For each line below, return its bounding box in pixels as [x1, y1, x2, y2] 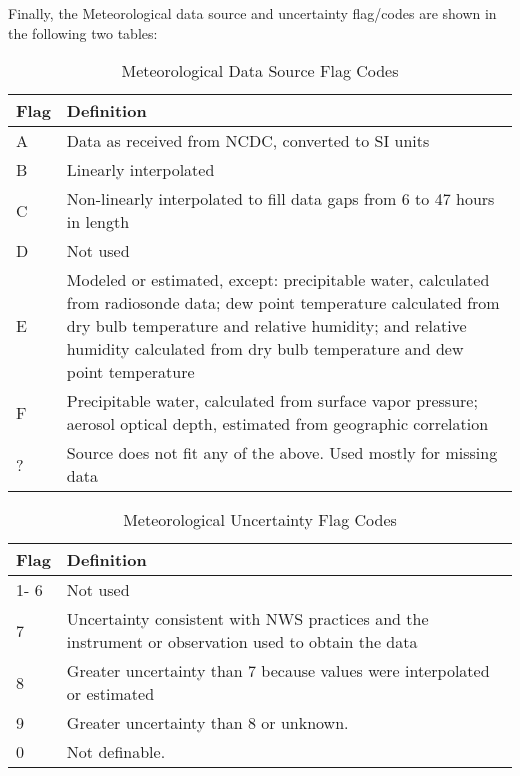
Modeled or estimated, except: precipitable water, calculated [66, 268, 490, 292]
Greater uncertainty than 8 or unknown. [66, 711, 349, 735]
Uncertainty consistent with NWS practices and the [66, 607, 429, 631]
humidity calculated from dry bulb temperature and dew [66, 337, 464, 361]
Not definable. [66, 740, 166, 764]
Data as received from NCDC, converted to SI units [66, 129, 430, 153]
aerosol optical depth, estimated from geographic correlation [66, 412, 489, 436]
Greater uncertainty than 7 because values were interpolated [66, 659, 490, 683]
